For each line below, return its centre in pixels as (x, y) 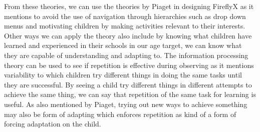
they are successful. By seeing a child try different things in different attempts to (128, 84)
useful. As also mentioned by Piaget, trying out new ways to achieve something (126, 104)
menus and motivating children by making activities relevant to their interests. (125, 26)
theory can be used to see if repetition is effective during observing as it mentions (129, 65)
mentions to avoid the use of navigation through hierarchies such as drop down (125, 16)
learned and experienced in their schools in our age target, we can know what (123, 45)
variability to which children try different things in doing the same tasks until (123, 75)
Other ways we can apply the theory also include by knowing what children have (128, 35)
